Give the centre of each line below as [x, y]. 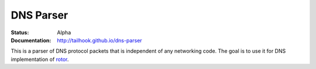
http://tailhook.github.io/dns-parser [100, 40]
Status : [20, 32]
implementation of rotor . [40, 59]
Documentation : [31, 40]
